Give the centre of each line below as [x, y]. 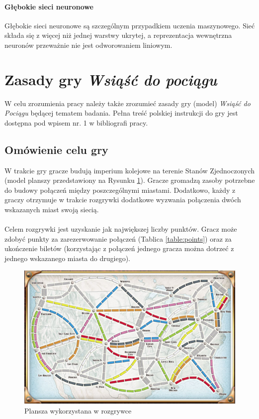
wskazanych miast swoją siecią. [52, 209]
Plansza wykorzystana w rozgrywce [78, 410]
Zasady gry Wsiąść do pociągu [111, 79]
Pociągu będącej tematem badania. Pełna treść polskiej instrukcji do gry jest [121, 113]
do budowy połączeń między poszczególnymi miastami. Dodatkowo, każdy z [120, 190]
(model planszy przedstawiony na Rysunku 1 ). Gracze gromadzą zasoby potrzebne [130, 180]
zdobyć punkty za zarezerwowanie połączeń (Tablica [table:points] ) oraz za [118, 238]
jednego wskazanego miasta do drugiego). [67, 258]
